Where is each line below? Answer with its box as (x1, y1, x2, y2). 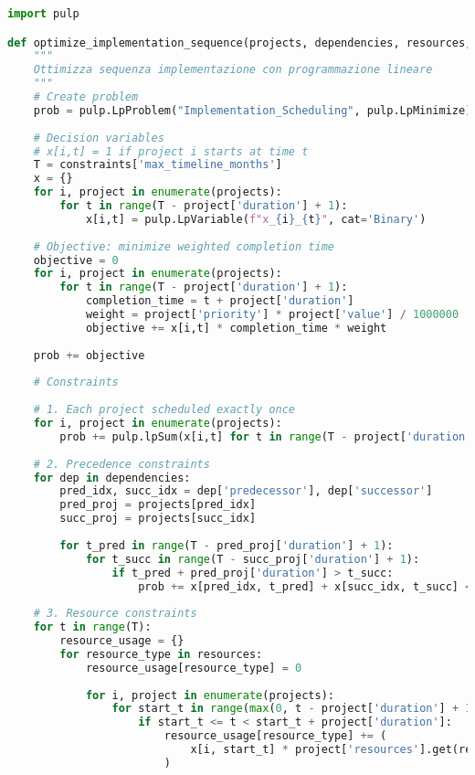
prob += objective (33, 348, 145, 362)
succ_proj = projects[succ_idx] (59, 512, 257, 526)
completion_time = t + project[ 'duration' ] (85, 294, 354, 308)
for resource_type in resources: (59, 647, 263, 661)
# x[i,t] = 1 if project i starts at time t (33, 144, 309, 158)
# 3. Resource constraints (33, 607, 197, 621)
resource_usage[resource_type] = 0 (85, 661, 302, 674)
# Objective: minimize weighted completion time (33, 239, 334, 253)
